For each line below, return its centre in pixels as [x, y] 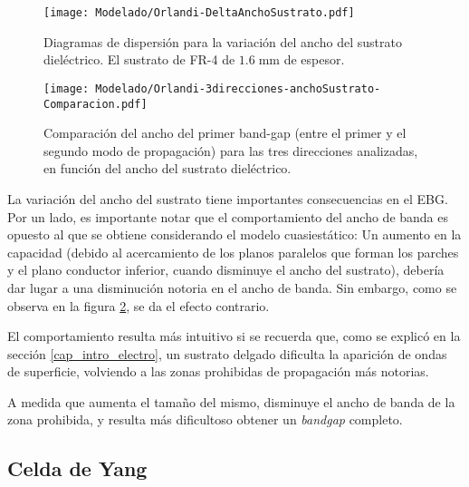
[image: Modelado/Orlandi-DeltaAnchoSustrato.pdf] [199, 13]
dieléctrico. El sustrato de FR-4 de [139, 59]
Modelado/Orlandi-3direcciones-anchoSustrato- [238, 88]
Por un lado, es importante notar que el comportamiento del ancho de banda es [228, 216]
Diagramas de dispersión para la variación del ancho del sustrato [223, 41]
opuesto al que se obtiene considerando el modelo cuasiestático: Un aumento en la [234, 234]
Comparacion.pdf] [96, 104]
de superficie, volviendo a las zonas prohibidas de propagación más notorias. [218, 371]
